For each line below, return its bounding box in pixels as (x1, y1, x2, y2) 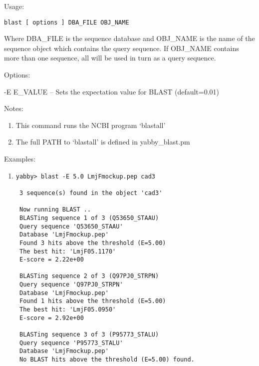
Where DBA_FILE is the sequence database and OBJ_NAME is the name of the (4, 33, 255, 43)
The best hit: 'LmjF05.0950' (19, 306, 116, 313)
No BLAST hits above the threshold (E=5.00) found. (19, 356, 195, 363)
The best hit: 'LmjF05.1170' (19, 247, 116, 255)
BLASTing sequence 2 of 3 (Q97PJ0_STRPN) (19, 272, 159, 280)
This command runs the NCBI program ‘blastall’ (15, 119, 166, 130)
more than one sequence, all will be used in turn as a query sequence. (4, 52, 216, 63)
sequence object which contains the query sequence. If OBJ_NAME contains (4, 42, 239, 53)
